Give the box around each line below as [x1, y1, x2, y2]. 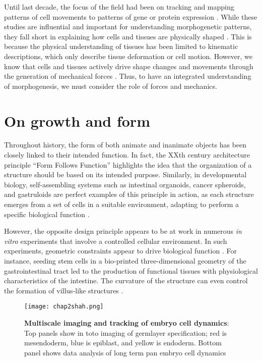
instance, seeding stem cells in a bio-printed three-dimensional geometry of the [4, 255, 246, 266]
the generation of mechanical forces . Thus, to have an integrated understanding [4, 71, 251, 81]
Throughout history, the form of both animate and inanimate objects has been [4, 139, 247, 150]
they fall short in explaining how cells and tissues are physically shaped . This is [4, 31, 252, 41]
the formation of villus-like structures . [4, 285, 123, 295]
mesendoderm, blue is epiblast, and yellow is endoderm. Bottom [24, 337, 222, 348]
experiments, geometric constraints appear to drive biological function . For [4, 245, 237, 256]
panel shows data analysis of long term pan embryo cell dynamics [24, 347, 226, 357]
